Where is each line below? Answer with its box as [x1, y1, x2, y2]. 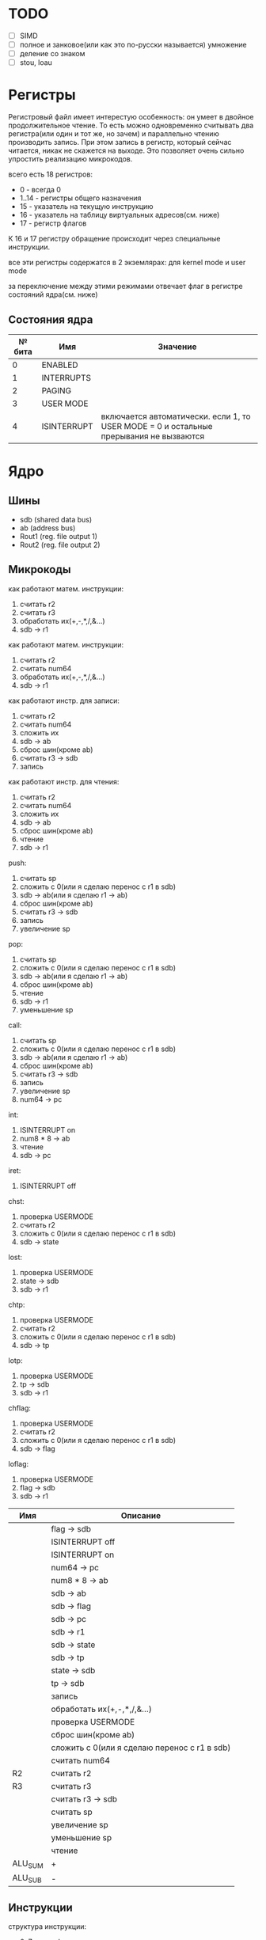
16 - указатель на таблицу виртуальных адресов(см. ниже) [19, 211, 220, 220]
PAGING [41, 385, 72, 396]
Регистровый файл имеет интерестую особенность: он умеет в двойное [8, 112, 255, 122]
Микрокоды [8, 563, 71, 576]
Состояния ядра [8, 313, 93, 326]
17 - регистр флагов [19, 218, 87, 228]
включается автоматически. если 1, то [101, 411, 251, 422]
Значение [158, 341, 197, 352]
